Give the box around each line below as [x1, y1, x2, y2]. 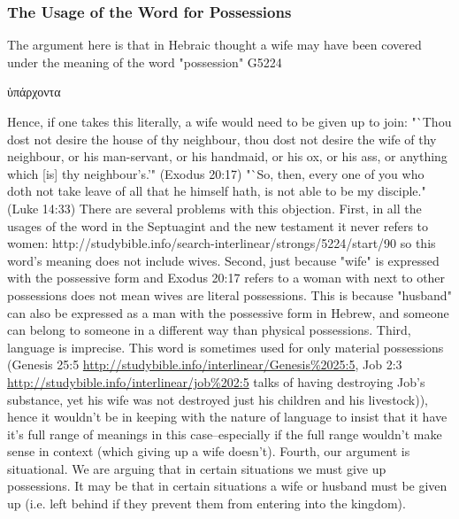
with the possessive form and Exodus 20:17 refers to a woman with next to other [7, 268, 446, 287]
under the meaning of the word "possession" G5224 [7, 52, 282, 71]
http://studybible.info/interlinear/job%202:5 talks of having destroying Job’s [7, 372, 425, 391]
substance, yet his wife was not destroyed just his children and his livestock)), [7, 390, 428, 408]
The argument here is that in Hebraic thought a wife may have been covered [7, 35, 422, 54]
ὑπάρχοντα [7, 82, 61, 101]
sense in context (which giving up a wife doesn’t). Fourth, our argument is [7, 442, 410, 461]
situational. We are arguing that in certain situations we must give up [7, 459, 386, 477]
